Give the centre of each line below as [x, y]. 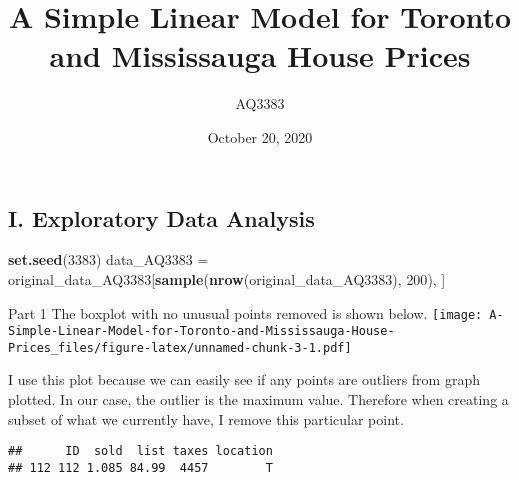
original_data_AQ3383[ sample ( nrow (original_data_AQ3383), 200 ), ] [227, 278]
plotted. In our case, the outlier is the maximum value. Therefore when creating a [258, 399]
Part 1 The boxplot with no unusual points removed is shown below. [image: [245, 312]
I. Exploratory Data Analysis [161, 217]
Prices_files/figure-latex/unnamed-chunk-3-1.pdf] [180, 347]
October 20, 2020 [260, 136]
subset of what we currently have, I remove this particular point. [206, 418]
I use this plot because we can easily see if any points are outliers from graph [244, 379]
